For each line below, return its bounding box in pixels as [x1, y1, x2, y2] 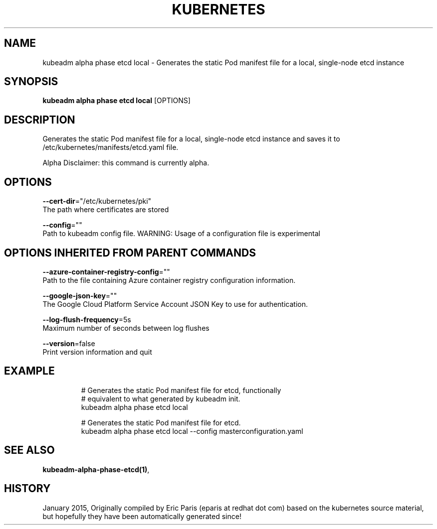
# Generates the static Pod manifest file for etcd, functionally [81, 386, 281, 395]
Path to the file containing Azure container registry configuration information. [42, 275, 296, 284]
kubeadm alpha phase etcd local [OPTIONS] [42, 96, 191, 105]
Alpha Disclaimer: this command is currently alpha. [42, 158, 210, 167]
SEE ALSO [4, 444, 55, 457]
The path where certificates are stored [42, 205, 169, 214]
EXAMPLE [4, 365, 55, 378]
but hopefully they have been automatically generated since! [42, 512, 241, 521]
